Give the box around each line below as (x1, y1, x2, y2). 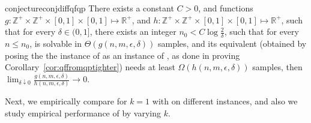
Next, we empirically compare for (5, 95, 127, 107)
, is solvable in (29, 37, 82, 50)
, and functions (198, 2, 253, 14)
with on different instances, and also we (152, 95, 298, 107)
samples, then (252, 61, 303, 73)
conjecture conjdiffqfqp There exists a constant (5, 2, 174, 14)
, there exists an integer (89, 25, 177, 38)
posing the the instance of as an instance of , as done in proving (5, 49, 240, 61)
